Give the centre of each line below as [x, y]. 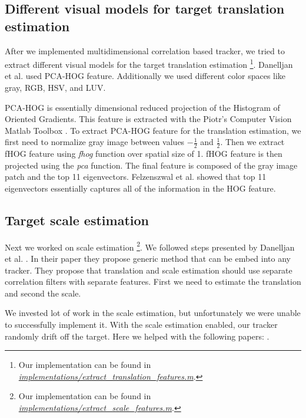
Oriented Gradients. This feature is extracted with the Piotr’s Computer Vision [148, 119]
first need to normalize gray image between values [95, 142]
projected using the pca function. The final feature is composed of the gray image [151, 165]
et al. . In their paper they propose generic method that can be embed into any [148, 259]
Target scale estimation [77, 220]
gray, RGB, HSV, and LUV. [55, 88]
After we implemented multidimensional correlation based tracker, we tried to [145, 50]
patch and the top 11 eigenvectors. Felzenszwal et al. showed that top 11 [136, 177]
